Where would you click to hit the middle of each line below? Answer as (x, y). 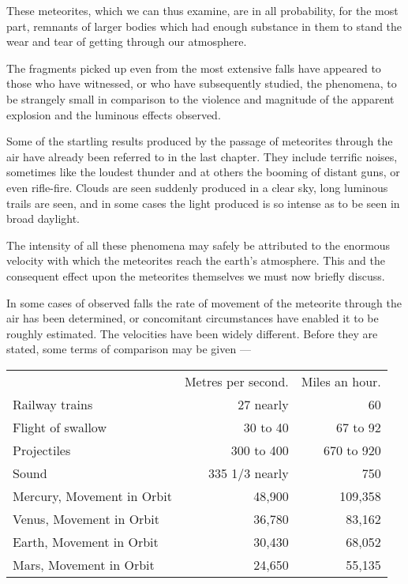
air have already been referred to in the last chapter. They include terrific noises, (202, 156)
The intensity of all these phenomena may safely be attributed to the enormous (198, 245)
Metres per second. (236, 381)
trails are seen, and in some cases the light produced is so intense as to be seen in (203, 203)
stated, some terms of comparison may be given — (129, 349)
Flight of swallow (60, 427)
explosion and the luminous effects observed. (114, 114)
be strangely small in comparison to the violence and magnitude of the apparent (200, 98)
